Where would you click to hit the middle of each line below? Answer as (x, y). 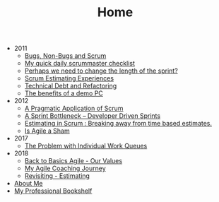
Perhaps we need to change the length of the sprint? (101, 71)
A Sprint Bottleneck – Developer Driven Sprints (93, 116)
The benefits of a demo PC (64, 93)
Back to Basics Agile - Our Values (73, 161)
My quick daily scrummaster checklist (80, 64)
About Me (29, 184)
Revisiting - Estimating (57, 176)
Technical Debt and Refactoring (71, 86)
